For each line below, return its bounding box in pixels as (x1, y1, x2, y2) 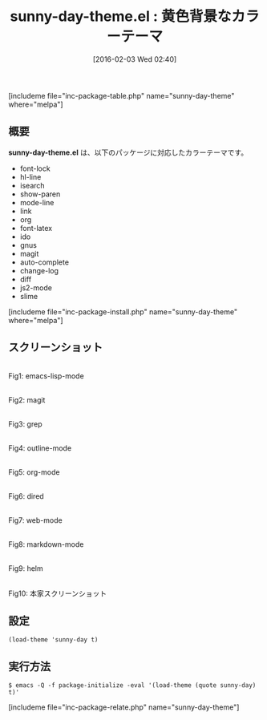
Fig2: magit (8, 394, 46, 405)
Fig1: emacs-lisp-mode (8, 370, 84, 381)
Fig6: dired (8, 491, 44, 501)
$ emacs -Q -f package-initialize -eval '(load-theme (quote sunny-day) (8, 682, 257, 690)
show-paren (19, 189, 61, 199)
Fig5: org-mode (8, 467, 60, 477)
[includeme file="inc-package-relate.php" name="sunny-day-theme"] (8, 702, 240, 712)
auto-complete (19, 257, 70, 267)
